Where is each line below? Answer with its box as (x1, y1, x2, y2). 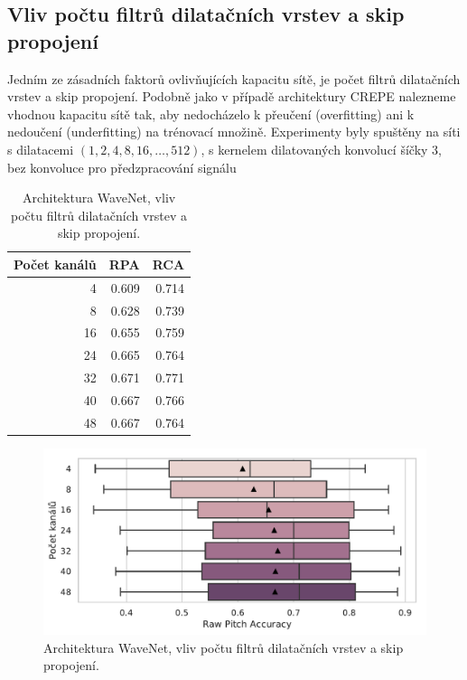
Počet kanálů (14, 254, 97, 273)
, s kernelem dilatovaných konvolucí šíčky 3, (201, 139, 442, 158)
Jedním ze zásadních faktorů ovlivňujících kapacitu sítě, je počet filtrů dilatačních (7, 69, 461, 88)
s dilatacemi (7, 139, 74, 158)
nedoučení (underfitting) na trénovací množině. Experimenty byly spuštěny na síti (7, 122, 461, 141)
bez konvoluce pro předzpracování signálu (7, 157, 237, 176)
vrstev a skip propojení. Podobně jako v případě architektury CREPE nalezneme (7, 87, 456, 106)
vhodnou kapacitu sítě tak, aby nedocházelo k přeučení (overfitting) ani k (7, 104, 415, 123)
